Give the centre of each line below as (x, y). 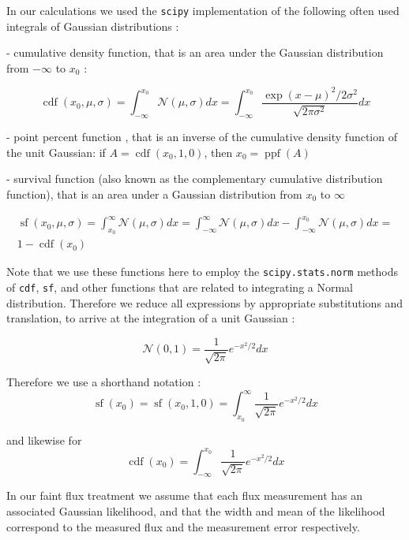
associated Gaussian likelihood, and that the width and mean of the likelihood (196, 511)
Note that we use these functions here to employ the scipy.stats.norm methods (202, 272)
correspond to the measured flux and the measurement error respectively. (183, 526)
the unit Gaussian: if (56, 152)
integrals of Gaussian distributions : (93, 26)
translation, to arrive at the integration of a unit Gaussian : (151, 318)
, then (218, 152)
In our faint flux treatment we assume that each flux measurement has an (185, 495)
